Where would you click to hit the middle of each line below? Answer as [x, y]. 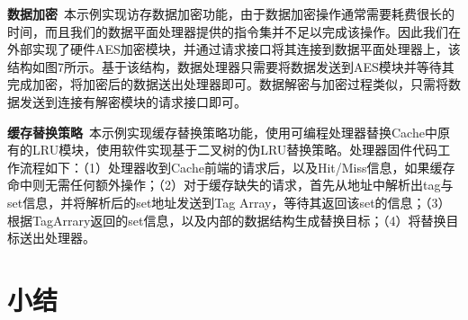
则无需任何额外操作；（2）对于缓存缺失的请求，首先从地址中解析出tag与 [243, 185]
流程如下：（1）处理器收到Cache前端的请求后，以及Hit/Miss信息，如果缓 [231, 167]
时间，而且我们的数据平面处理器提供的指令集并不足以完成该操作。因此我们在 [234, 31]
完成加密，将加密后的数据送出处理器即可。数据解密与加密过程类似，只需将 [228, 84]
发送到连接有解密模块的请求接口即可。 [133, 101]
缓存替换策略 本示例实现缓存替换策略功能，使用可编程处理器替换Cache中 [222, 132]
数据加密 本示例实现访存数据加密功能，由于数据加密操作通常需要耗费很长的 [231, 13]
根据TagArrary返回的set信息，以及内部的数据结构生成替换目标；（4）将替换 [227, 220]
